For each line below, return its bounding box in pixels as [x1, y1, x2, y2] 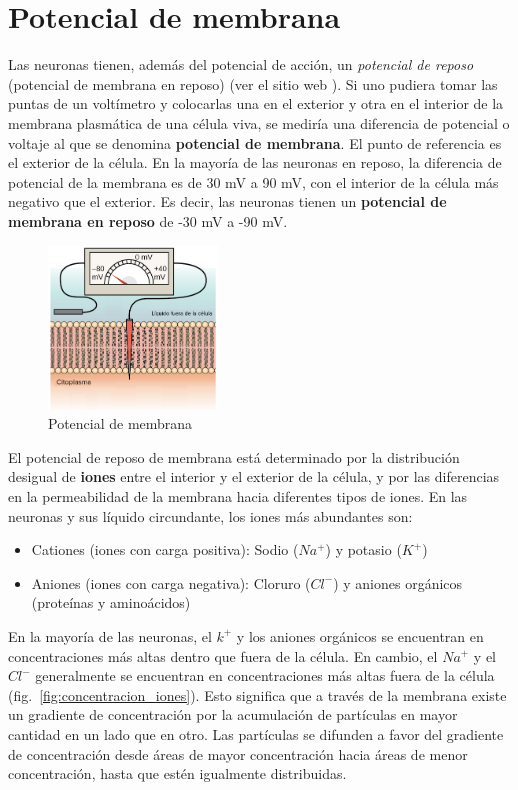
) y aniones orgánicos [333, 572, 463, 593]
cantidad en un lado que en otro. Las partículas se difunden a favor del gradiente [8, 723, 504, 744]
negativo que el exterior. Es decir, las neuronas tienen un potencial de [8, 191, 447, 212]
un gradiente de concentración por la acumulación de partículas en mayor [8, 704, 458, 725]
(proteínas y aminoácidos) [31, 592, 191, 613]
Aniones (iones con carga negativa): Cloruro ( [31, 572, 311, 593]
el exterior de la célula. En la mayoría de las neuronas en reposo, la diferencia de [8, 152, 502, 173]
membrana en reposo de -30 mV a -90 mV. [8, 210, 288, 231]
